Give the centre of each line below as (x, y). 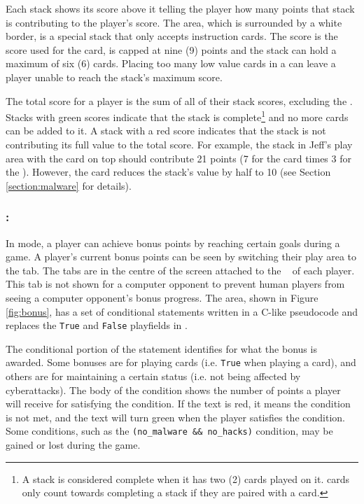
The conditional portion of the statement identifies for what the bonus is (161, 348)
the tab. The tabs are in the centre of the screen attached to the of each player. (180, 270)
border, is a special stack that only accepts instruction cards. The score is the (172, 36)
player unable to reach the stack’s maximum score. (114, 77)
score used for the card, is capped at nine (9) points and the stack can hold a (171, 49)
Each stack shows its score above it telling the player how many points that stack (180, 8)
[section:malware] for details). (69, 185)
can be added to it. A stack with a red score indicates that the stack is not (166, 131)
